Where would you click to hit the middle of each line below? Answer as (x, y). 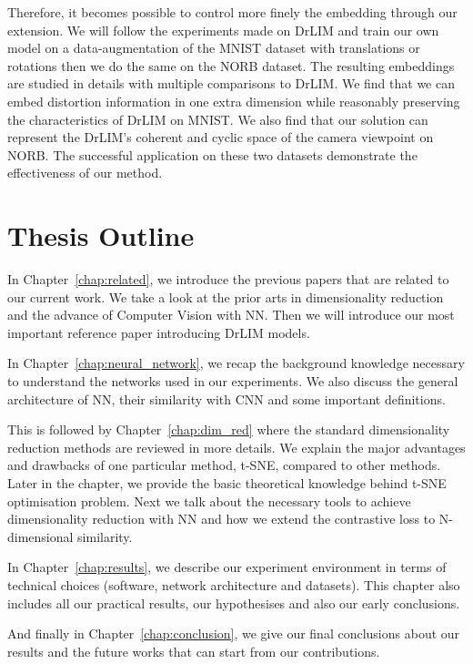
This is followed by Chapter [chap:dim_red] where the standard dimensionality (229, 429)
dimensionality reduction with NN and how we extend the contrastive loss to (221, 519)
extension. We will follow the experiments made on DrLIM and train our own (223, 30)
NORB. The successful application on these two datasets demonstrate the (212, 154)
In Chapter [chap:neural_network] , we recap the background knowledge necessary (236, 363)
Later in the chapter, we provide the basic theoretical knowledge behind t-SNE (227, 483)
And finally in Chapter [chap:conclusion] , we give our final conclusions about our (234, 633)
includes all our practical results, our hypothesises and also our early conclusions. (234, 603)
